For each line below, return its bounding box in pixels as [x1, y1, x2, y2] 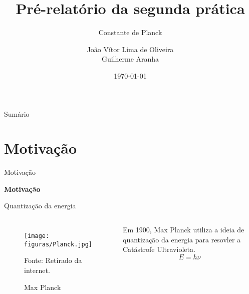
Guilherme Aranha [101, 54, 159, 64]
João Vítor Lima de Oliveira [87, 44, 174, 54]
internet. [24, 264, 50, 275]
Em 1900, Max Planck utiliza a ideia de [123, 224, 244, 234]
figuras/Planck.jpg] [24, 240, 93, 248]
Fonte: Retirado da [24, 255, 82, 265]
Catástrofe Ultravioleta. [123, 244, 195, 254]
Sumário [4, 108, 30, 119]
